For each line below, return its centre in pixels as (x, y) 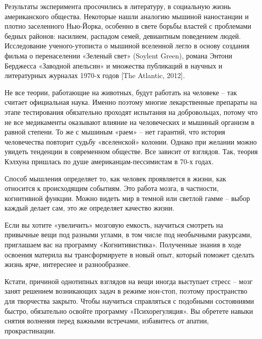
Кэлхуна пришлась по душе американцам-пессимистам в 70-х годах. (109, 161)
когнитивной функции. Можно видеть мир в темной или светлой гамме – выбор (127, 198)
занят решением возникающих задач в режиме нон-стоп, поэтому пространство (126, 291)
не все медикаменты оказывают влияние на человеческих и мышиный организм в (129, 122)
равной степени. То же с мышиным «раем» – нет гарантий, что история (115, 132)
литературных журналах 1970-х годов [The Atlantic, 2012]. (95, 75)
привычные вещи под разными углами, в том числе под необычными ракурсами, (128, 234)
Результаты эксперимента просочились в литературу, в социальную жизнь (118, 6)
